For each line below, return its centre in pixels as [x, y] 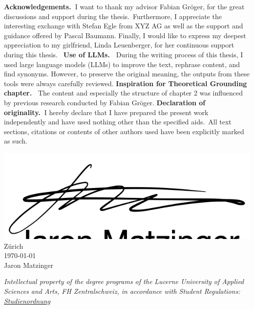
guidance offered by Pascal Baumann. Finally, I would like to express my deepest [125, 35]
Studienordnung [27, 300]
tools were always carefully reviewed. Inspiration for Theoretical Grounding [126, 83]
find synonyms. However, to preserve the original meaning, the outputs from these [127, 74]
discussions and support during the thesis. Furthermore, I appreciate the [113, 16]
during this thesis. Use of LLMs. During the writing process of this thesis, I [124, 54]
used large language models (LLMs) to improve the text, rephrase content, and [122, 64]
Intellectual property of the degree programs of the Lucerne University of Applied [124, 281]
